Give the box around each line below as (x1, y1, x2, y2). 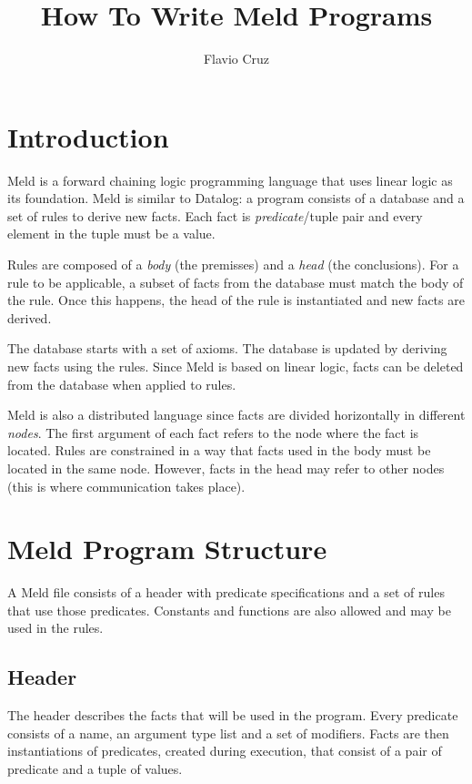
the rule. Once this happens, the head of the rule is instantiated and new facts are (7, 290, 465, 310)
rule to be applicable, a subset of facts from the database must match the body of (7, 272, 464, 291)
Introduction (7, 117, 169, 155)
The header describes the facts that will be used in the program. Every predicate (7, 706, 458, 725)
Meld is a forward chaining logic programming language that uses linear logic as (7, 170, 453, 189)
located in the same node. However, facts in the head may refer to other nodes (7, 458, 445, 477)
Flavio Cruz (203, 49, 270, 68)
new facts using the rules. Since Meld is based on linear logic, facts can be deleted (7, 357, 464, 375)
